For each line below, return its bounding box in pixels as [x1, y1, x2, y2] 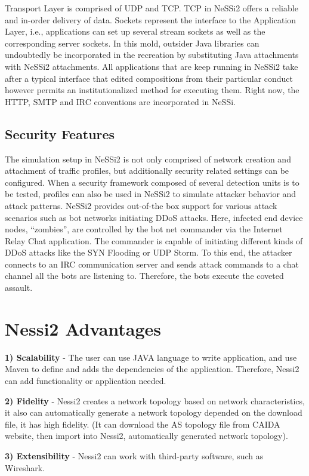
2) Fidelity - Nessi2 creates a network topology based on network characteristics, [5, 394, 305, 407]
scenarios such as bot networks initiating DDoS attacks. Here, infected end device [5, 211, 303, 223]
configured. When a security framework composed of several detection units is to [5, 176, 299, 188]
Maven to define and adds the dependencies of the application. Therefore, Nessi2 [5, 363, 299, 375]
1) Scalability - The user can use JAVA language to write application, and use [5, 351, 297, 363]
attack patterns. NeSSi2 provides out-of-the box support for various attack [5, 199, 277, 211]
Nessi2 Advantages [5, 316, 162, 340]
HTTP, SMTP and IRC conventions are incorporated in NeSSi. [5, 95, 236, 108]
